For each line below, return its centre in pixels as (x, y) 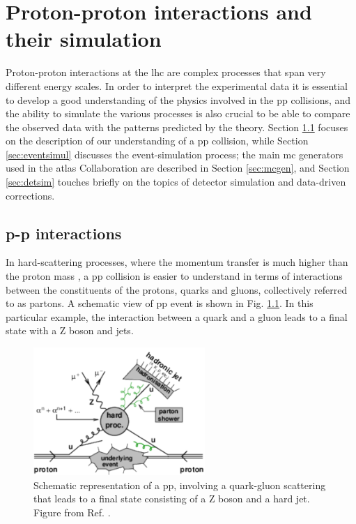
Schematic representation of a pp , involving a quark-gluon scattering (180, 485)
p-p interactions (64, 233)
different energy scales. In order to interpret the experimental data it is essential (177, 85)
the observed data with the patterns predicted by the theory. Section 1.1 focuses (177, 127)
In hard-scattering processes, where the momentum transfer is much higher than (177, 262)
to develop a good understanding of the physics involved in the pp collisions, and (178, 99)
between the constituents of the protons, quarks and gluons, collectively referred (177, 289)
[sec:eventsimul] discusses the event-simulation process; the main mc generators (175, 154)
